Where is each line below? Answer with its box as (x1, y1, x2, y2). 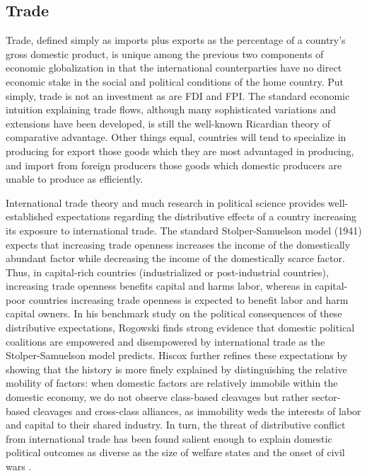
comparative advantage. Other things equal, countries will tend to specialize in (6, 130, 346, 144)
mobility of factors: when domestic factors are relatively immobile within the (6, 375, 338, 390)
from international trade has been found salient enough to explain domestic (6, 431, 332, 446)
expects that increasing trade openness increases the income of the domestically (6, 237, 351, 251)
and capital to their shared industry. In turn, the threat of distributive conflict (6, 417, 346, 432)
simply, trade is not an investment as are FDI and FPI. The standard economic (6, 88, 350, 103)
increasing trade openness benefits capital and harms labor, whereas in (6, 278, 312, 293)
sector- (311, 390, 341, 404)
